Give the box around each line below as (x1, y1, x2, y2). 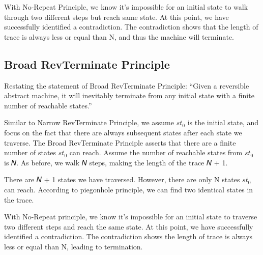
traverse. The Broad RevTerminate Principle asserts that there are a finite (4, 137, 236, 148)
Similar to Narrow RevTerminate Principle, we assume (4, 117, 174, 128)
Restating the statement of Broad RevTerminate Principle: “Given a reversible (4, 80, 249, 91)
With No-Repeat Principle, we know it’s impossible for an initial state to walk (4, 2, 248, 12)
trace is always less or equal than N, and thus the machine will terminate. (4, 31, 234, 42)
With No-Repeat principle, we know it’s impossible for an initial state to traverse (4, 211, 257, 222)
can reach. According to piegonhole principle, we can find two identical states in (4, 184, 253, 194)
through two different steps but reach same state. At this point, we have (4, 11, 229, 22)
